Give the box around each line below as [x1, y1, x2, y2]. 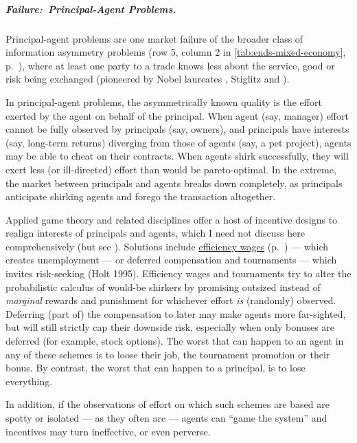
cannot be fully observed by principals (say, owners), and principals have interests [5, 122, 349, 136]
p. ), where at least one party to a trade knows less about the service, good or [5, 58, 335, 72]
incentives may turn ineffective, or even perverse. [5, 424, 211, 438]
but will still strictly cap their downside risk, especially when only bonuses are [5, 320, 335, 334]
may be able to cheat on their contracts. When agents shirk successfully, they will [5, 149, 349, 163]
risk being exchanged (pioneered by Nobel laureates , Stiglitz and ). [5, 72, 290, 86]
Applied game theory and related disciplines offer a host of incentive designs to [5, 212, 338, 226]
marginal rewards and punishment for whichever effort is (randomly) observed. [5, 293, 336, 307]
